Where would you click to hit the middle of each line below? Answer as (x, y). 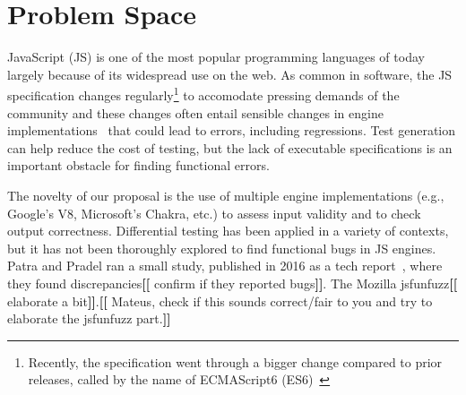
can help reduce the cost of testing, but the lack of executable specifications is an (230, 147)
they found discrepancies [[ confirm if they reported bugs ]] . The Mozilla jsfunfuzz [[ (233, 283)
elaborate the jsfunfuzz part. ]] (89, 318)
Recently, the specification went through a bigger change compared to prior (235, 361)
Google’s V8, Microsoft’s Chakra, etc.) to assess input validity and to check (214, 213)
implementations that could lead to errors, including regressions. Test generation (232, 130)
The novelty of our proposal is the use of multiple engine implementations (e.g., (226, 195)
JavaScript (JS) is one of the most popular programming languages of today (216, 57)
